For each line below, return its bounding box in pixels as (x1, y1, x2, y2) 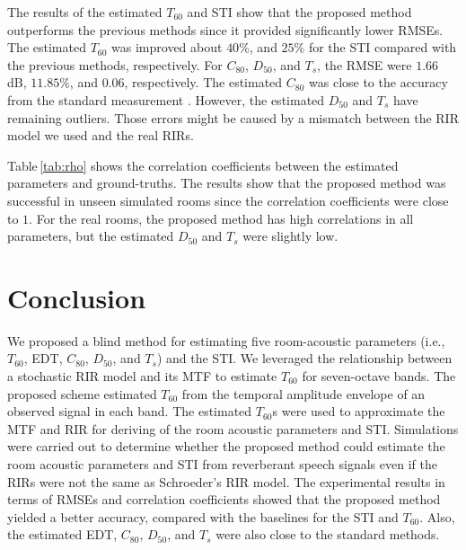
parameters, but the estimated (7, 226, 174, 245)
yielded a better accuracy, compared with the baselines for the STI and (7, 507, 399, 526)
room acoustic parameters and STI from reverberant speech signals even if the (7, 455, 437, 473)
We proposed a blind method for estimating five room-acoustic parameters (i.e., (7, 331, 445, 350)
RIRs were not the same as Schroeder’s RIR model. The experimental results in (7, 472, 445, 491)
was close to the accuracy (309, 73, 448, 92)
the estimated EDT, (7, 525, 118, 544)
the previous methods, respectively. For (7, 55, 223, 74)
